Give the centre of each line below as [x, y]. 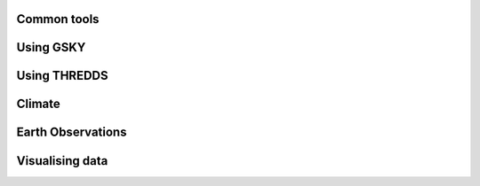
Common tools [58, 19]
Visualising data [62, 161]
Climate [39, 104]
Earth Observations [72, 132]
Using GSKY [51, 47]
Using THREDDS [62, 76]
